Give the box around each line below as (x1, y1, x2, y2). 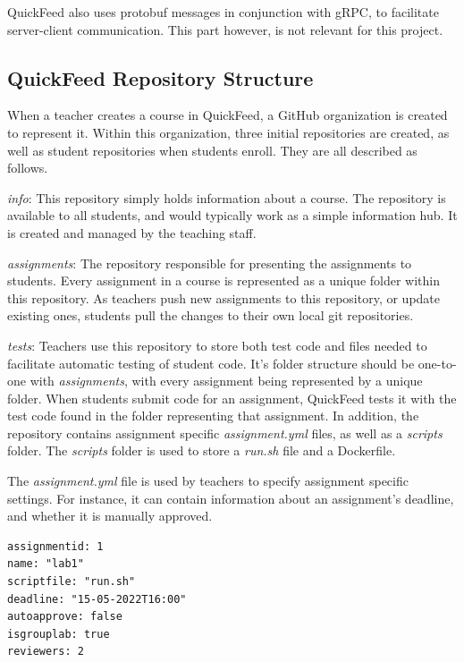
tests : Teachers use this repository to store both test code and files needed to (7, 335, 427, 354)
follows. (7, 158, 48, 177)
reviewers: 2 (7, 645, 84, 658)
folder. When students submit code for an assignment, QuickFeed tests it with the (7, 388, 457, 407)
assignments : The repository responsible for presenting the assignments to (7, 253, 412, 272)
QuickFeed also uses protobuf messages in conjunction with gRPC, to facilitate (7, 3, 439, 21)
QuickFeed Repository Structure (7, 64, 314, 91)
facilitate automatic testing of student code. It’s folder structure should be (7, 353, 415, 372)
